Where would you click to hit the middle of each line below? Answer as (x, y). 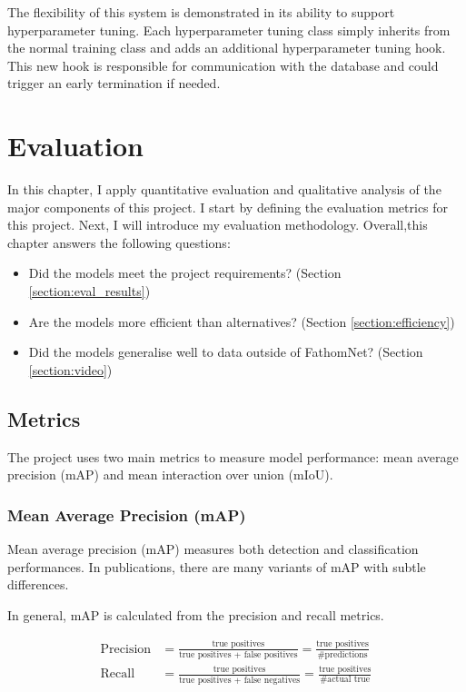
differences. (38, 584)
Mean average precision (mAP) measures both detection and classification (213, 549)
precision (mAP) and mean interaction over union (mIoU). (170, 475)
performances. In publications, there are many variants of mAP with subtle (217, 566)
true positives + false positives (238, 655)
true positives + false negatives (239, 680)
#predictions (342, 655)
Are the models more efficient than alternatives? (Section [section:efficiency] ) (242, 321)
